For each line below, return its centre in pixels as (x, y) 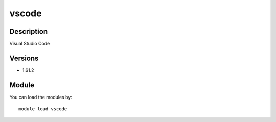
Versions (24, 58)
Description (29, 31)
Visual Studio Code (30, 44)
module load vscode (43, 109)
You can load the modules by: (41, 97)
